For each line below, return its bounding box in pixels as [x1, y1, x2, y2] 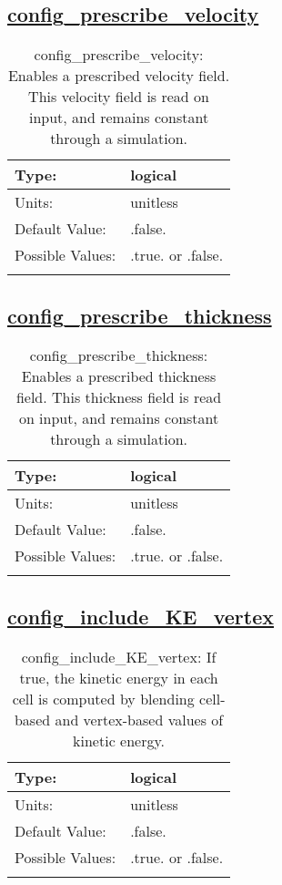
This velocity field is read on [28, 86, 209, 108]
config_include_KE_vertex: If [21, 645, 217, 667]
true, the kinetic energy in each [19, 666, 218, 688]
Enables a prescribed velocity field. [7, 65, 230, 87]
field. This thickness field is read [15, 386, 222, 408]
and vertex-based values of [55, 708, 224, 730]
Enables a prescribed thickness [21, 365, 217, 387]
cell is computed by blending [12, 687, 195, 709]
